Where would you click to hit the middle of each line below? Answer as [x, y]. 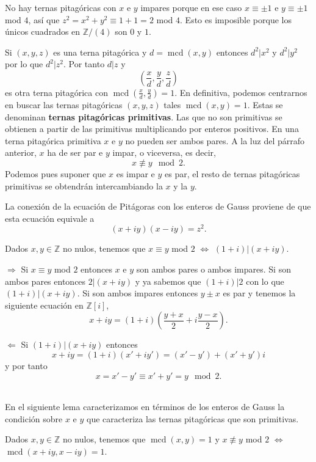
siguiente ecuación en [44, 305]
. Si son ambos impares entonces [138, 293]
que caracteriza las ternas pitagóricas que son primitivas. [193, 418]
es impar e [135, 173]
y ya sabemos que [168, 281]
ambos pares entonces [45, 281]
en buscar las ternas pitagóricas [64, 104]
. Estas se [265, 104]
